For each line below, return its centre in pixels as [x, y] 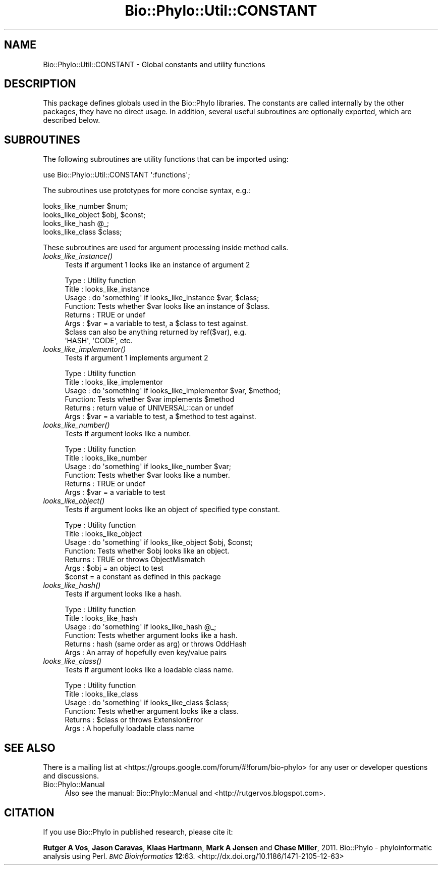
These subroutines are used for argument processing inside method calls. [166, 248]
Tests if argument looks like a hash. [123, 594]
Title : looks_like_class [101, 694]
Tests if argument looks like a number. [128, 434]
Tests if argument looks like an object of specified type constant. [172, 510]
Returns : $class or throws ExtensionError [134, 720]
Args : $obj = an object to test [114, 568]
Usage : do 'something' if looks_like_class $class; [147, 703]
